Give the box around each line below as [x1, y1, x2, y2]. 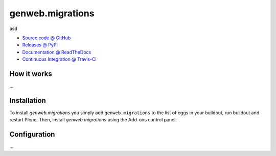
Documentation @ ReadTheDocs [22, 49, 91, 55]
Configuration [9, 130, 55, 139]
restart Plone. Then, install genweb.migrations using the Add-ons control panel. [9, 117, 177, 123]
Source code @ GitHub [22, 35, 71, 41]
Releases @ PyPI [22, 42, 58, 48]
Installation [9, 96, 46, 105]
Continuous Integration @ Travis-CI [22, 56, 97, 62]
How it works [9, 69, 52, 78]
